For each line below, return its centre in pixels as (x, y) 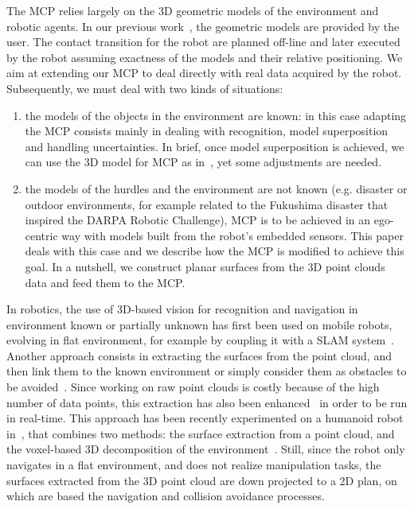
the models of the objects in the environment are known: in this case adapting (216, 115)
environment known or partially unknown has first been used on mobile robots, (199, 324)
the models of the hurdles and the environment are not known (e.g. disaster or (216, 188)
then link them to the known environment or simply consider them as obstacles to (207, 371)
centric (41, 235)
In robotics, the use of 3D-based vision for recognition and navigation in (182, 309)
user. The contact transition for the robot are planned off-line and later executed (203, 42)
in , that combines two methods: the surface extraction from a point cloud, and (201, 433)
